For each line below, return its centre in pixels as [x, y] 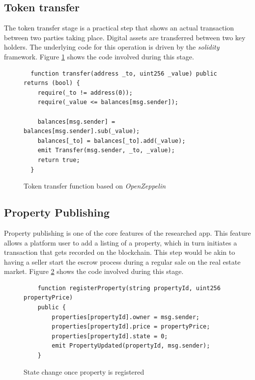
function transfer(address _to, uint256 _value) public [124, 73]
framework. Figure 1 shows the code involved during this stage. [99, 56]
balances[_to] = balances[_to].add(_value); [112, 141]
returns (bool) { [52, 83]
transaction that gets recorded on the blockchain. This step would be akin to [120, 252]
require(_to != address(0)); [85, 93]
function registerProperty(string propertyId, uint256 [129, 288]
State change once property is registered [84, 371]
